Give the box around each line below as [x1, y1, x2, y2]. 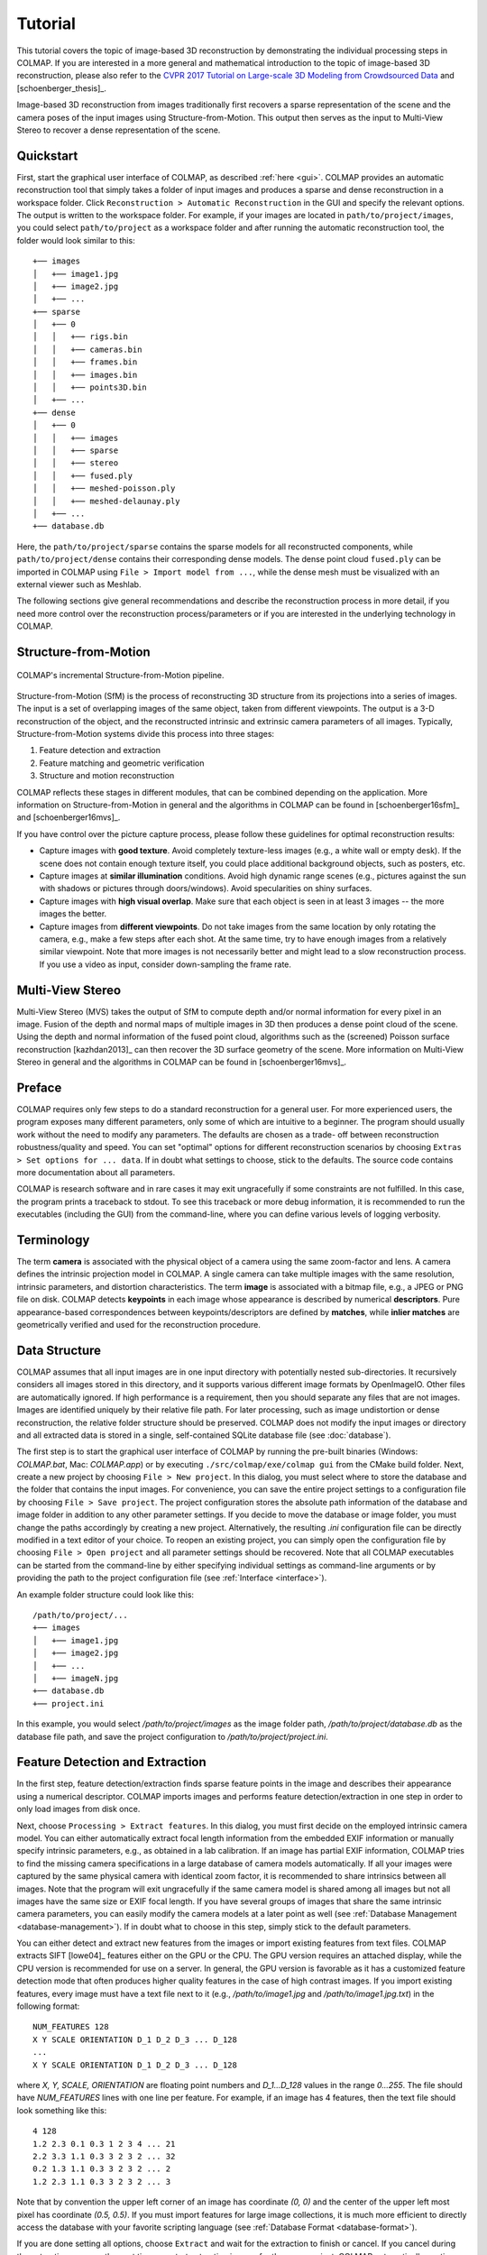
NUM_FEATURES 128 [32, 2021, 109, 2032]
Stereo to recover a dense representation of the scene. [16, 124, 221, 135]
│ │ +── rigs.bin [32, 332, 128, 342]
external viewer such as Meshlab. [16, 578, 142, 590]
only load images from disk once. [16, 1804, 141, 1815]
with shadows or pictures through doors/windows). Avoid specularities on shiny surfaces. [39, 883, 372, 894]
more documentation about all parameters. [16, 1167, 176, 1178]
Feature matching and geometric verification [39, 758, 205, 769]
